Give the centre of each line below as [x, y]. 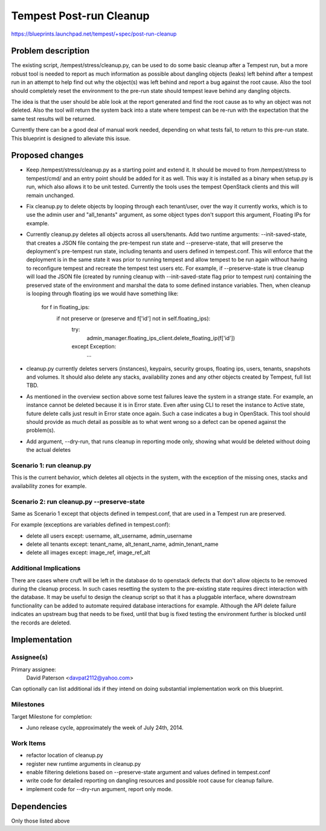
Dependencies [39, 806]
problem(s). [41, 430]
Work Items [28, 743]
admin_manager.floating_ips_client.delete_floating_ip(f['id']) [161, 338]
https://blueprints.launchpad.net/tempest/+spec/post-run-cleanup [94, 34]
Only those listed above [40, 821]
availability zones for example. [49, 486]
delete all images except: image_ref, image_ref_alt [88, 553]
